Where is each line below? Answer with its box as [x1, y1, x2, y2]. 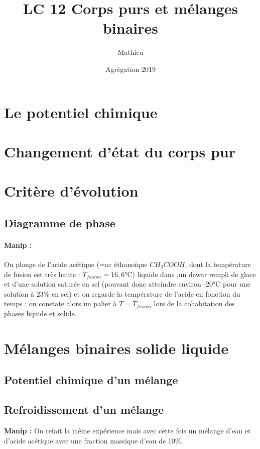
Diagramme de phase [4, 215, 115, 230]
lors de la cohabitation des [154, 298, 235, 309]
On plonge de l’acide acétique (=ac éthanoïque [4, 259, 148, 270]
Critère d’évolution [4, 181, 139, 201]
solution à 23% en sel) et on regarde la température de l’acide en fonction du [4, 288, 240, 299]
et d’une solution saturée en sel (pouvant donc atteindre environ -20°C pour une [4, 279, 250, 289]
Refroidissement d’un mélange [4, 402, 164, 417]
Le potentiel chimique [4, 102, 158, 122]
